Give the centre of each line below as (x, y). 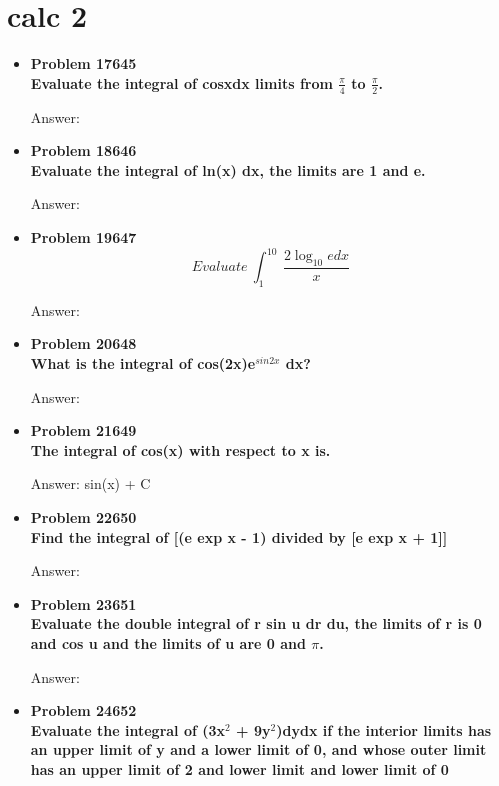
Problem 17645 (83, 63)
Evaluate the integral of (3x (128, 729)
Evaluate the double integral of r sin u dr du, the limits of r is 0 (256, 623)
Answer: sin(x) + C (90, 483)
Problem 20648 (83, 343)
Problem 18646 (83, 150)
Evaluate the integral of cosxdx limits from (181, 82)
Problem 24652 (83, 710)
